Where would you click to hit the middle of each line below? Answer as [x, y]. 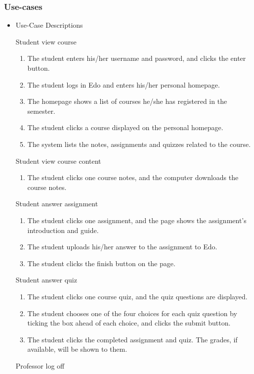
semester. [41, 111]
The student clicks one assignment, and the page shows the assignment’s [137, 220]
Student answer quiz [46, 280]
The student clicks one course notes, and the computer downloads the [133, 177]
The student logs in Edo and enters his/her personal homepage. [124, 84]
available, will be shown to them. [77, 349]
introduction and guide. [63, 230]
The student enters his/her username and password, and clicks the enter [137, 58]
